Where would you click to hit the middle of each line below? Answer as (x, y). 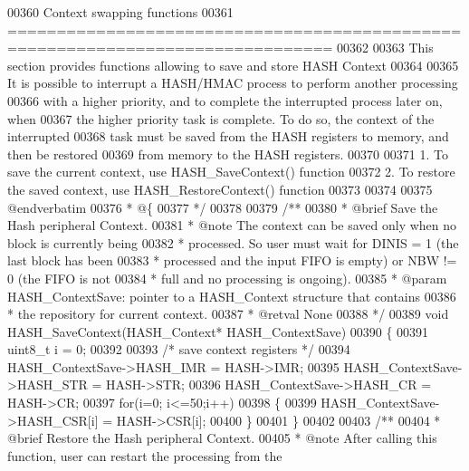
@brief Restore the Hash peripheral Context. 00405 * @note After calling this (222, 438)
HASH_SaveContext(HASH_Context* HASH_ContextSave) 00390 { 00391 (218, 331)
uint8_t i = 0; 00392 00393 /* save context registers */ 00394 (179, 349)
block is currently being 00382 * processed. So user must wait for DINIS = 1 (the (233, 242)
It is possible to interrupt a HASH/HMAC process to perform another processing (233, 83)
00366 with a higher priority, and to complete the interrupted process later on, (225, 100)
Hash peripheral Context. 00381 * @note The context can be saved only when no (232, 225)
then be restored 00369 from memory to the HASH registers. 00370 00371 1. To (228, 154)
